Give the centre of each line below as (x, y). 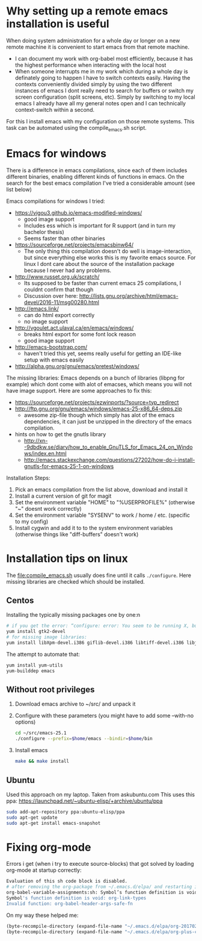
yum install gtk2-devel (36, 632)
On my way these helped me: (42, 915)
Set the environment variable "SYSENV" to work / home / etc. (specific (103, 515)
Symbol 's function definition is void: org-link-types (76, 898)
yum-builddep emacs (31, 671)
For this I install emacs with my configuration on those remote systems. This (100, 121)
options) (25, 722)
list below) (19, 189)
